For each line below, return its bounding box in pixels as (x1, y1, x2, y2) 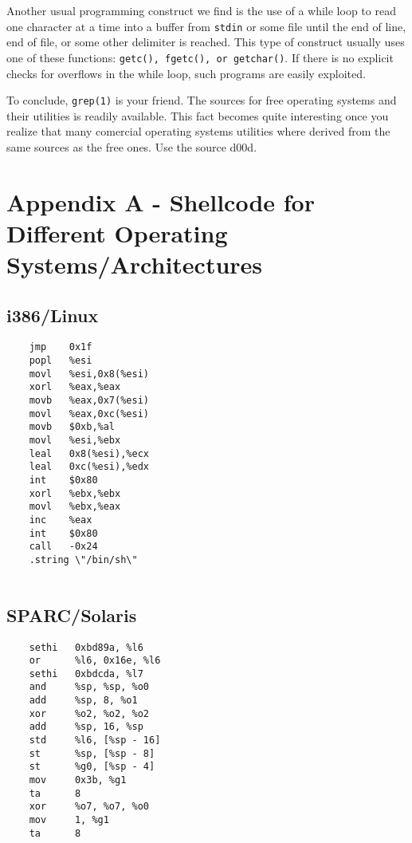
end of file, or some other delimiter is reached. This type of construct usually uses (6, 33, 405, 50)
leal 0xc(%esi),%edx (29, 461, 149, 473)
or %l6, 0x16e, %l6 (29, 655, 161, 667)
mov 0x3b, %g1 (29, 774, 127, 786)
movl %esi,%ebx (29, 435, 121, 447)
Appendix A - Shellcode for (6, 185, 315, 218)
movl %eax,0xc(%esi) (29, 408, 149, 420)
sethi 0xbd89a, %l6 (29, 641, 143, 653)
